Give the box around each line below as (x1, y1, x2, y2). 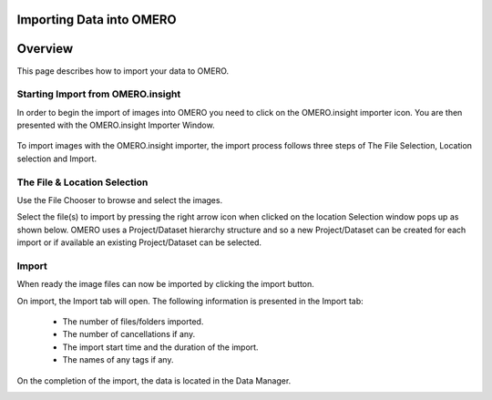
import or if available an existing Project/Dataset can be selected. (16, 237, 262, 248)
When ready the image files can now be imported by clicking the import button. (16, 279, 314, 290)
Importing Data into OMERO (16, 12, 177, 27)
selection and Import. (16, 153, 97, 164)
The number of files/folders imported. (62, 316, 204, 327)
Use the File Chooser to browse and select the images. (16, 194, 223, 205)
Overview (16, 41, 74, 56)
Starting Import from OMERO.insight (16, 87, 181, 100)
